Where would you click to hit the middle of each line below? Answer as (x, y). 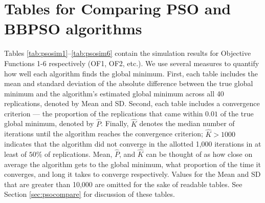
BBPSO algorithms (73, 28)
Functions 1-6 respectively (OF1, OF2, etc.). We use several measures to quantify (132, 63)
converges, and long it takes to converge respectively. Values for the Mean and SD (132, 174)
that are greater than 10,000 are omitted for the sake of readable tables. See (123, 184)
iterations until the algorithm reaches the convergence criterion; (104, 134)
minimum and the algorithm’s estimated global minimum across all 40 (114, 93)
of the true (237, 113)
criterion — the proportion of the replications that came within (104, 113)
